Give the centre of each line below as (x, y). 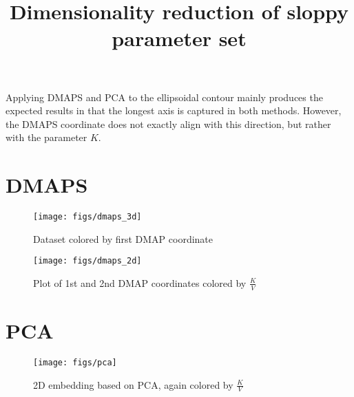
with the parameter (46, 137)
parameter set (179, 38)
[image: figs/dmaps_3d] (87, 217)
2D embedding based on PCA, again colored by (133, 384)
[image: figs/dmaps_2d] (87, 261)
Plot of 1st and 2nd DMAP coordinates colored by (140, 282)
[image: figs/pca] (75, 362)
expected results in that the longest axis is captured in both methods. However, (174, 110)
